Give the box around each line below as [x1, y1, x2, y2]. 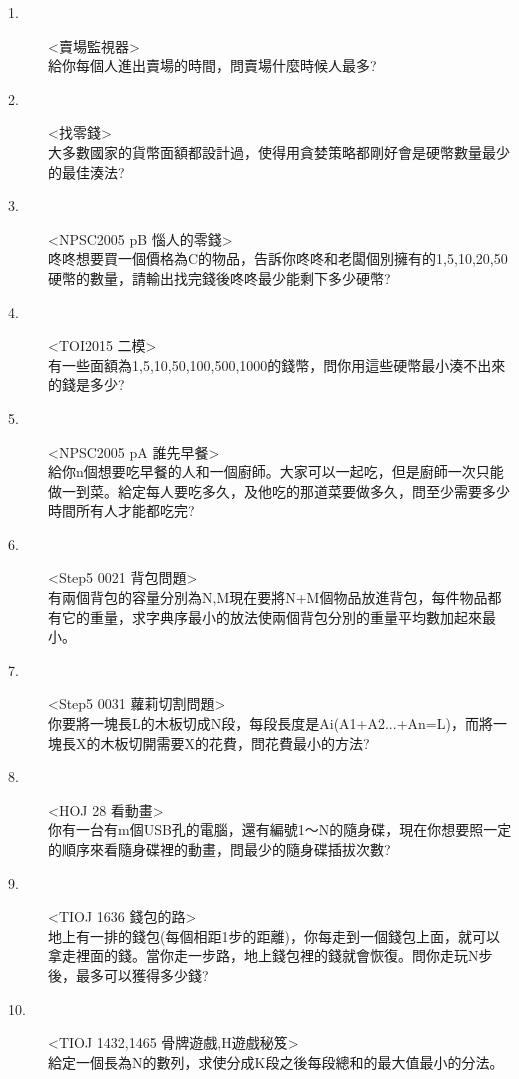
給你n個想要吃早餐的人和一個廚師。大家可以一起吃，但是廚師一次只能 [48, 461, 504, 482]
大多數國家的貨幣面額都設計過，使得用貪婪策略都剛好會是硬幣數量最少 [48, 141, 510, 162]
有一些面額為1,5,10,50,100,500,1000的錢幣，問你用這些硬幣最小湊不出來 [48, 354, 506, 375]
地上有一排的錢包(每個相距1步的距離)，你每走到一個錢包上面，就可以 [48, 925, 500, 946]
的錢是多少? [48, 374, 125, 395]
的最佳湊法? [48, 161, 125, 182]
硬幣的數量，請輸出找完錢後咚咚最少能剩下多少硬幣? [48, 267, 391, 288]
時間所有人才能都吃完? [48, 500, 195, 521]
